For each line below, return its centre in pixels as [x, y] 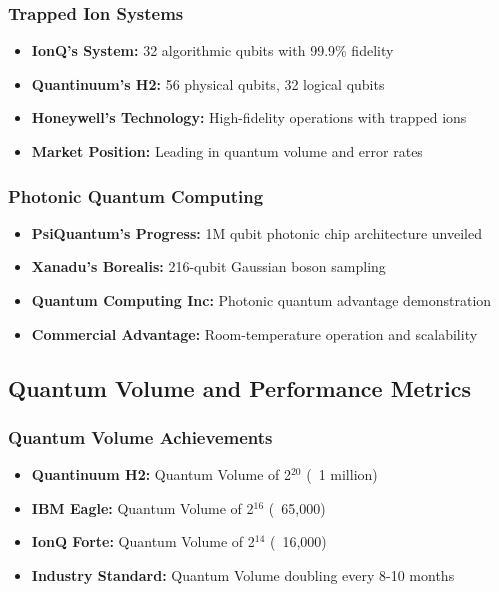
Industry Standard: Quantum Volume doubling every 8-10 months [243, 574]
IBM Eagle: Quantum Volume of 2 [142, 507]
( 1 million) [342, 474]
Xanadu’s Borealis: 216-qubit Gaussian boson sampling [208, 266]
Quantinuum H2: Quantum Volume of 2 [161, 474]
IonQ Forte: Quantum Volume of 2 [143, 541]
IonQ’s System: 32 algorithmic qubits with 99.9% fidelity [212, 50]
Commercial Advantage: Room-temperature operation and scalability [254, 333]
